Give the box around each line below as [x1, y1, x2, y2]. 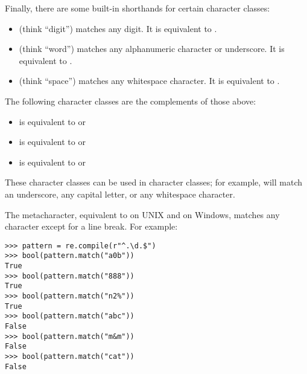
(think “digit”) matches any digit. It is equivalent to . [19, 22, 217, 34]
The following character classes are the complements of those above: [5, 94, 256, 107]
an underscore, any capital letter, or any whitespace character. [5, 187, 235, 200]
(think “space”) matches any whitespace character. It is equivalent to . [19, 74, 280, 87]
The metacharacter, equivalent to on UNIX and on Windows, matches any [5, 208, 280, 221]
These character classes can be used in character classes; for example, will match [5, 176, 303, 189]
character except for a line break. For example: [5, 220, 178, 233]
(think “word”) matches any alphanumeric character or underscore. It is [19, 42, 285, 55]
